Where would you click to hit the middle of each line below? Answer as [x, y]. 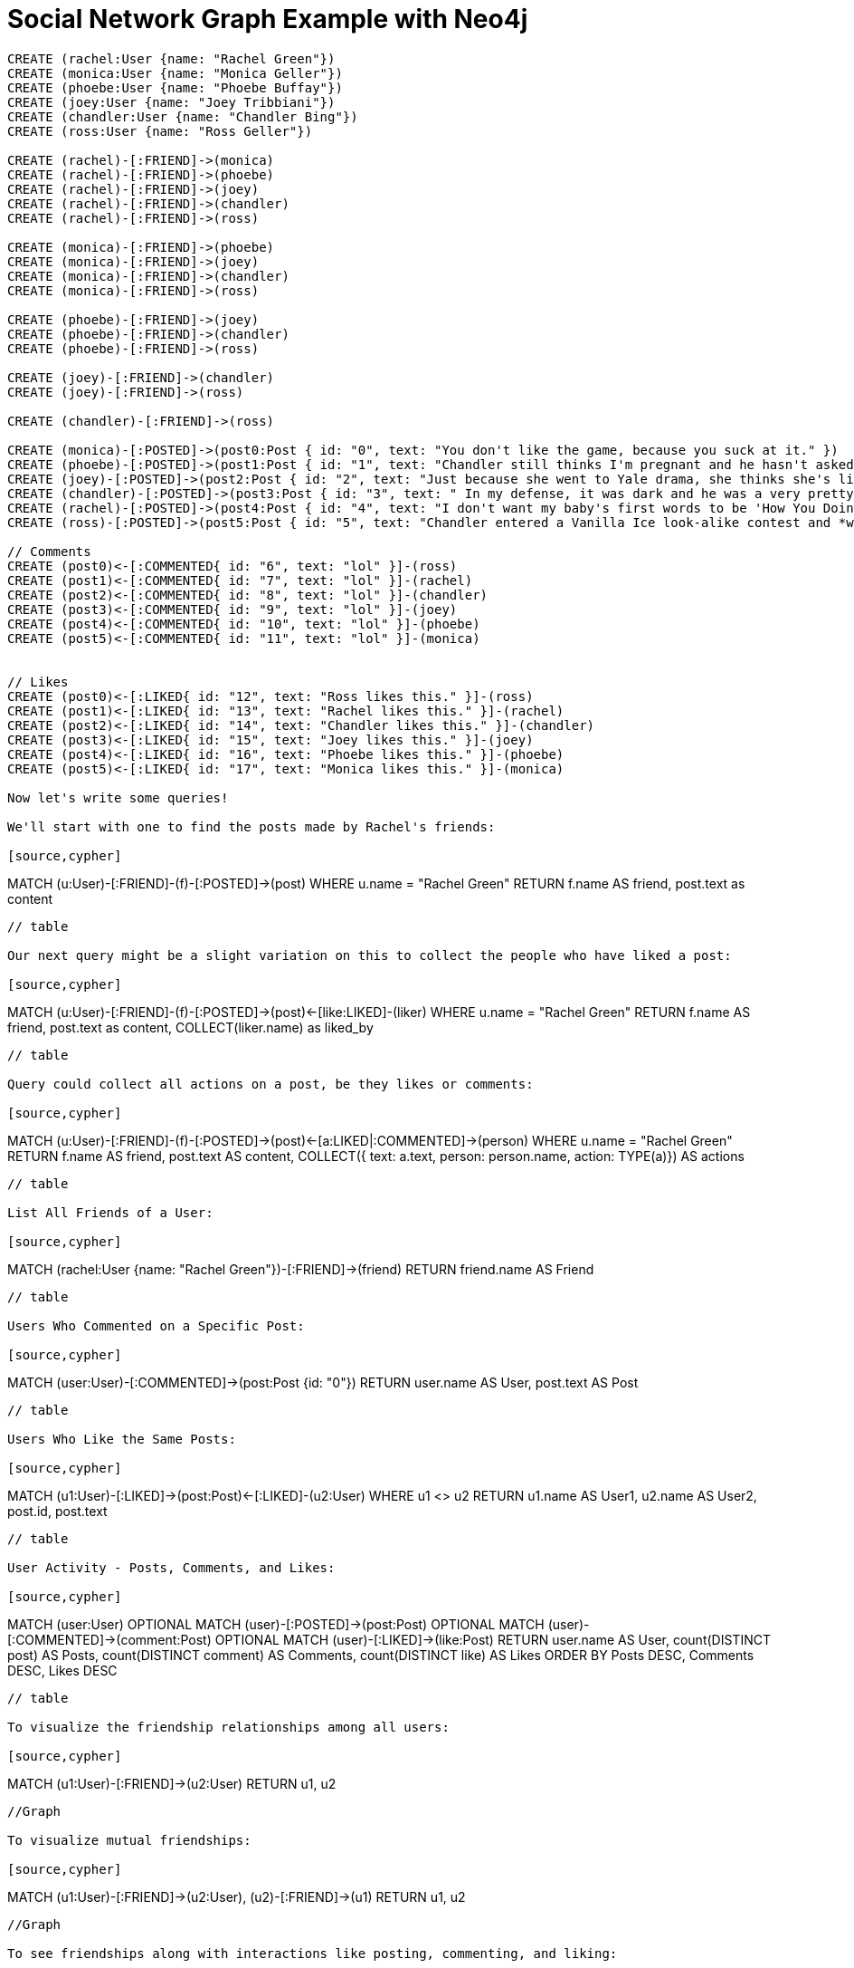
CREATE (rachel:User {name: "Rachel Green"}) [171, 58]
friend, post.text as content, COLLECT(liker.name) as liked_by [190, 1027]
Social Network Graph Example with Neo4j [268, 19]
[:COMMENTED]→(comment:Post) [109, 1639]
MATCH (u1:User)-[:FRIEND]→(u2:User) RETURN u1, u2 [172, 1783]
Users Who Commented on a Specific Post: [156, 1325]
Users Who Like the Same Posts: [122, 1439]
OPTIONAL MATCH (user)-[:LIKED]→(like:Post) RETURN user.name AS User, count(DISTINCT [493, 1639]
